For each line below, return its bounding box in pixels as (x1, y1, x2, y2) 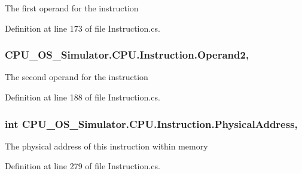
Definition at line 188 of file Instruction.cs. (5, 91, 160, 103)
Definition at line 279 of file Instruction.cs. (5, 160, 160, 172)
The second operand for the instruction (5, 71, 148, 83)
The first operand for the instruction (5, 2, 139, 14)
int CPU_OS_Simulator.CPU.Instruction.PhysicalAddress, (5, 116, 298, 131)
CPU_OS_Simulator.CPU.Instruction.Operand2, (5, 47, 249, 62)
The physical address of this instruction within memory (5, 139, 208, 152)
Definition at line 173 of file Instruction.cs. (5, 22, 160, 34)
